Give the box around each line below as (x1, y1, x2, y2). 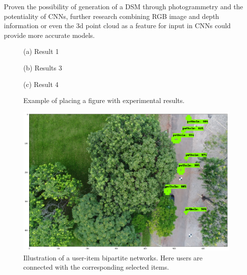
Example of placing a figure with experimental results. (23, 95, 185, 105)
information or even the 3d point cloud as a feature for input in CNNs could (4, 20, 231, 31)
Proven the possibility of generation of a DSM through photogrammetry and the (4, 1, 243, 11)
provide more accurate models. (4, 30, 95, 40)
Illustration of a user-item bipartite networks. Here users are (23, 252, 203, 262)
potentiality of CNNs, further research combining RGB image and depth (4, 11, 219, 21)
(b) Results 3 (23, 62, 62, 72)
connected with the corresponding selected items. (23, 262, 169, 272)
